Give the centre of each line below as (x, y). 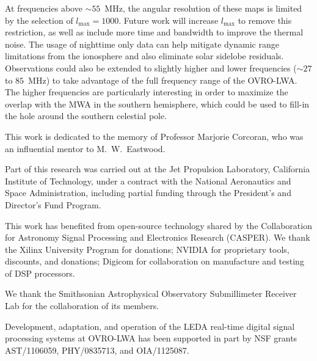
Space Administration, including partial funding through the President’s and (148, 193)
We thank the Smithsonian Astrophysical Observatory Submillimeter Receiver (151, 294)
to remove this (265, 20)
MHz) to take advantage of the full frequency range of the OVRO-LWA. (163, 80)
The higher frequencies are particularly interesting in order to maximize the (147, 92)
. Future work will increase (169, 20)
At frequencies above (44, 8)
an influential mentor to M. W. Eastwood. (85, 148)
